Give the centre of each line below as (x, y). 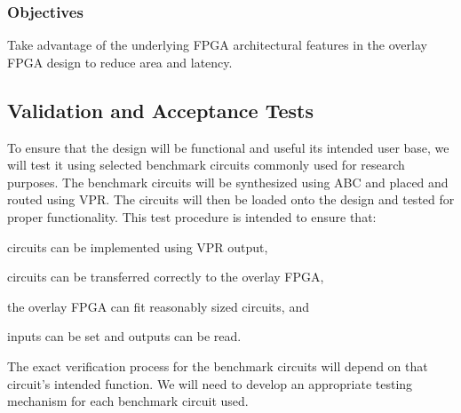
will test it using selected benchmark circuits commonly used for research (206, 165)
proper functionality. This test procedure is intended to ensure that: (192, 216)
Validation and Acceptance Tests (160, 110)
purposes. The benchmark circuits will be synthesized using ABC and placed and (228, 182)
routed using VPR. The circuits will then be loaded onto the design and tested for (231, 199)
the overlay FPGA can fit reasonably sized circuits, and (158, 306)
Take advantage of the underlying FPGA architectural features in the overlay (217, 45)
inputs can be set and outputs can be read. (124, 336)
